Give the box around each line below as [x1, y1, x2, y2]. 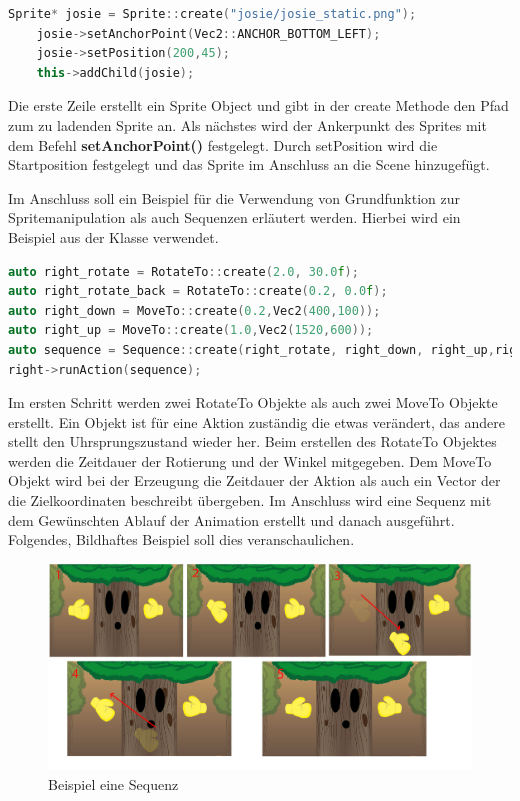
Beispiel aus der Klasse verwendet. [8, 226, 219, 247]
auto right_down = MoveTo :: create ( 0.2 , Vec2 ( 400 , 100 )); [8, 303, 381, 318]
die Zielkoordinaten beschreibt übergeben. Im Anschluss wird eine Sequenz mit [8, 490, 492, 511]
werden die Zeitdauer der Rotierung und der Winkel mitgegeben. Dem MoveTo [8, 450, 492, 471]
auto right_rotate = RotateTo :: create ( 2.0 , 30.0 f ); [8, 264, 359, 279]
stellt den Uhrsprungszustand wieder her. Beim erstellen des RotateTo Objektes [8, 431, 497, 452]
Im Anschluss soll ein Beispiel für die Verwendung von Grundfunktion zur [8, 187, 460, 208]
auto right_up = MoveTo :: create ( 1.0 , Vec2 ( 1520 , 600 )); [8, 323, 374, 338]
